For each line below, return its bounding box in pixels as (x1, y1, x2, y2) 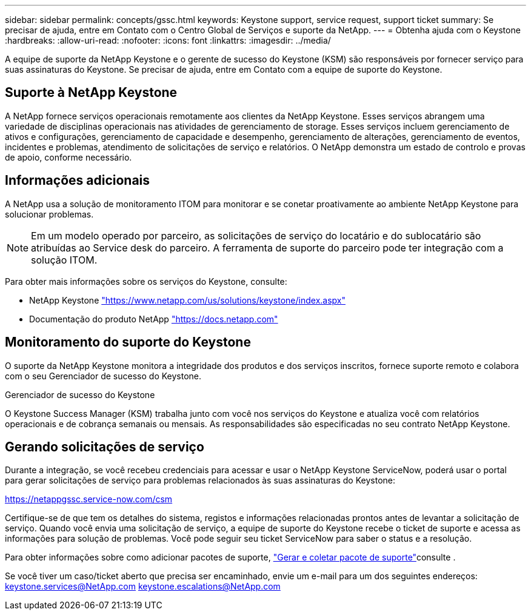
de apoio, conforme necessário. (5, 151, 132, 162)
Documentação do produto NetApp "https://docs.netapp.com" (29, 313, 278, 324)
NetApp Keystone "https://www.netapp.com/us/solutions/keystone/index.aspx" (29, 294, 346, 305)
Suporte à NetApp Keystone (5, 85, 178, 101)
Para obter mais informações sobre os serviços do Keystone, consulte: (5, 276, 287, 287)
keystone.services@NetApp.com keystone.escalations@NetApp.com (5, 581, 281, 592)
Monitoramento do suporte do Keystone (5, 334, 251, 350)
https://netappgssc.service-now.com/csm (5, 494, 173, 505)
